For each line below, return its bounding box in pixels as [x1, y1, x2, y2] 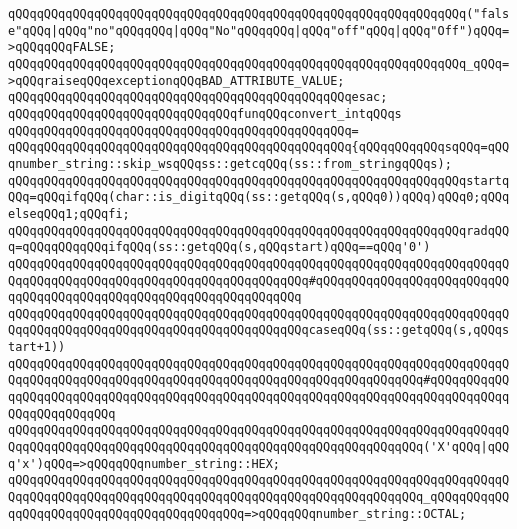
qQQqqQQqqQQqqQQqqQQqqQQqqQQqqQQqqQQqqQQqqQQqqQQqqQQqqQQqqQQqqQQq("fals [8, 7, 510, 21]
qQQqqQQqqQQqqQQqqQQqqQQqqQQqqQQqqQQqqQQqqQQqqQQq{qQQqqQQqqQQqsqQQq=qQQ [8, 140, 510, 155]
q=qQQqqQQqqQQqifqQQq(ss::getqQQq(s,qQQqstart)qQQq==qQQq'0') [8, 240, 431, 255]
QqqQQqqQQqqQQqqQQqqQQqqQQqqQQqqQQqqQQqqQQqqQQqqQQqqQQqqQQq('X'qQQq [8, 440, 481, 455]
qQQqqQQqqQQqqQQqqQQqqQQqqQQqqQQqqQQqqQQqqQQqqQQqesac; [8, 90, 388, 105]
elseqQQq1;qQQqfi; [8, 206, 130, 221]
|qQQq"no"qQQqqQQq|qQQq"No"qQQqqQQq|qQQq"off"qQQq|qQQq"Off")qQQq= [50, 23, 510, 38]
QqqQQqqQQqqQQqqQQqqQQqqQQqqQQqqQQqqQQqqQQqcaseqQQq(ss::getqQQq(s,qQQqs [8, 323, 510, 338]
